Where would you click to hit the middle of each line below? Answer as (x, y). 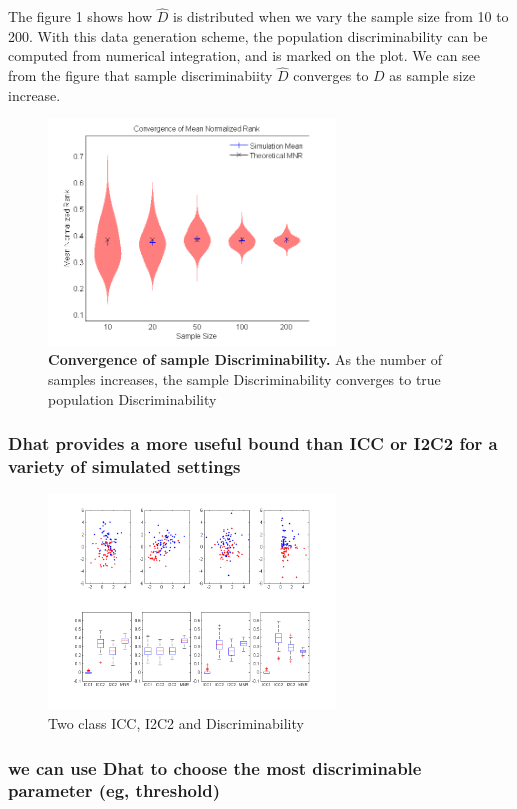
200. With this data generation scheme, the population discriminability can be (248, 35)
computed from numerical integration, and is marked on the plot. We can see (244, 55)
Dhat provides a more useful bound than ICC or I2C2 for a (253, 443)
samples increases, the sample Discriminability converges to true (244, 379)
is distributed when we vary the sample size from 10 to (340, 16)
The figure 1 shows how (80, 16)
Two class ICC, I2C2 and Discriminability (176, 723)
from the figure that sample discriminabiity (140, 75)
